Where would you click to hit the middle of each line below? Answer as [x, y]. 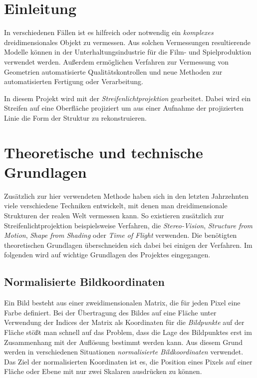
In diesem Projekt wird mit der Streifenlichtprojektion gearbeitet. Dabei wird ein [128, 98]
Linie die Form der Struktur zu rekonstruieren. [75, 117]
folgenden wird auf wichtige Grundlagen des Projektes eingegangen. [107, 255]
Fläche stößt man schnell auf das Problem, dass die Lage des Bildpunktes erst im [128, 332]
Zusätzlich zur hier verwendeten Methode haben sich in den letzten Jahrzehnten [127, 196]
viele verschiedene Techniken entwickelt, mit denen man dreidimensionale [116, 206]
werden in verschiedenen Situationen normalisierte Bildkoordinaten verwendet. [124, 352]
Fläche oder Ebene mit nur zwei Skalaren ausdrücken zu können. [103, 371]
